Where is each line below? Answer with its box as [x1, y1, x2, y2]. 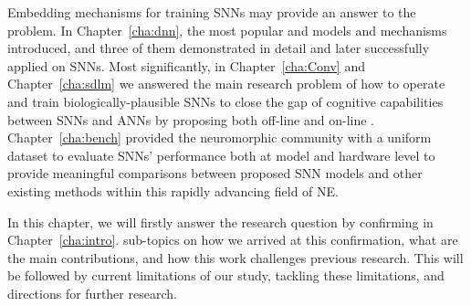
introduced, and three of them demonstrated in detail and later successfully [7, 38, 430, 58]
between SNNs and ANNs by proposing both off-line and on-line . [7, 110, 375, 129]
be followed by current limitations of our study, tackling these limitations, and [7, 266, 445, 285]
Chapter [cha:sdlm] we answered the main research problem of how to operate [7, 74, 445, 93]
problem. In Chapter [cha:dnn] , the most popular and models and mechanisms [7, 20, 447, 39]
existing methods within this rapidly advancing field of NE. [7, 181, 339, 200]
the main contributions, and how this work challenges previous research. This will [7, 248, 464, 267]
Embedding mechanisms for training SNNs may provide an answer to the [7, 3, 416, 21]
